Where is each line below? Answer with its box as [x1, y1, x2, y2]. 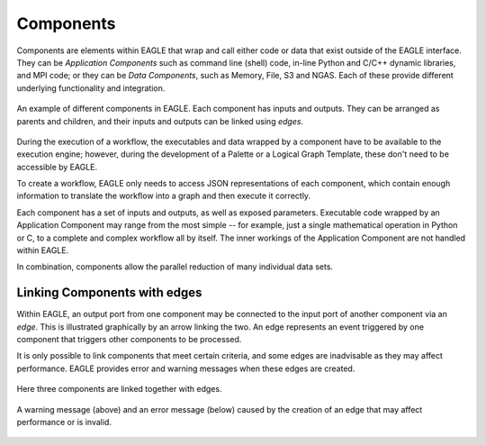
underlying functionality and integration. [16, 82, 166, 94]
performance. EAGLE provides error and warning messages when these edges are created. [16, 363, 355, 374]
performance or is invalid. [16, 417, 112, 428]
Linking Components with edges [16, 285, 202, 301]
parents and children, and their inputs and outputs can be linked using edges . [16, 115, 304, 126]
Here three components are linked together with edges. [16, 384, 222, 395]
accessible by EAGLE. [16, 161, 98, 172]
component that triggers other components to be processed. [16, 334, 242, 345]
